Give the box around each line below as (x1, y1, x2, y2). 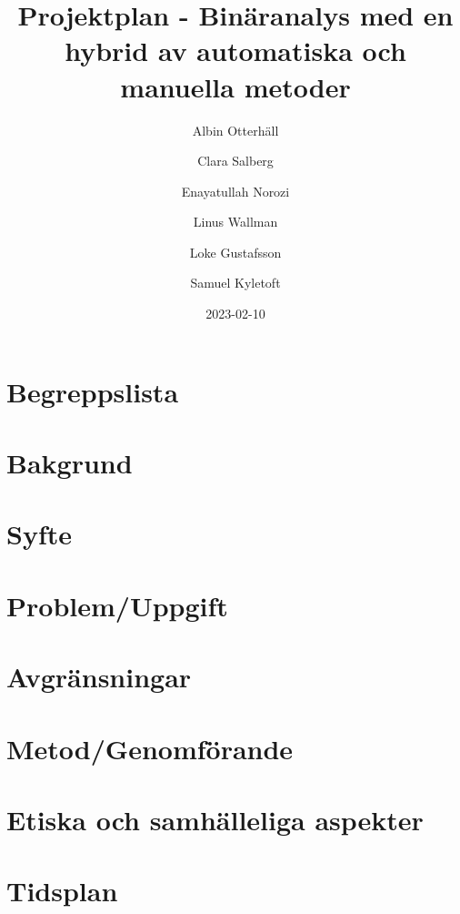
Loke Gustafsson (189, 242, 282, 261)
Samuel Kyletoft (190, 273, 281, 292)
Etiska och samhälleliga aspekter (6, 800, 424, 838)
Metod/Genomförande (6, 729, 294, 767)
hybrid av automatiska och (65, 32, 406, 69)
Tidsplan (6, 872, 118, 909)
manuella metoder (120, 67, 351, 105)
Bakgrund (6, 444, 133, 482)
